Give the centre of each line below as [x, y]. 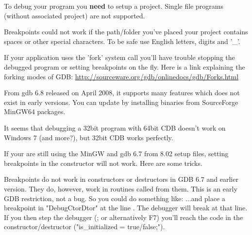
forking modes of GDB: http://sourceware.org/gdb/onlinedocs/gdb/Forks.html [121, 76]
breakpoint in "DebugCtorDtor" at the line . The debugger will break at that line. [126, 208]
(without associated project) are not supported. [75, 15]
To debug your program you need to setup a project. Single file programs [114, 6]
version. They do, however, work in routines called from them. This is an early [121, 188]
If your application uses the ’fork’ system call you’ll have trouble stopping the [119, 57]
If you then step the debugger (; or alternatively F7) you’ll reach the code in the [123, 217]
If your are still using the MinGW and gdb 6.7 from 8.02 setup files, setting [116, 154]
